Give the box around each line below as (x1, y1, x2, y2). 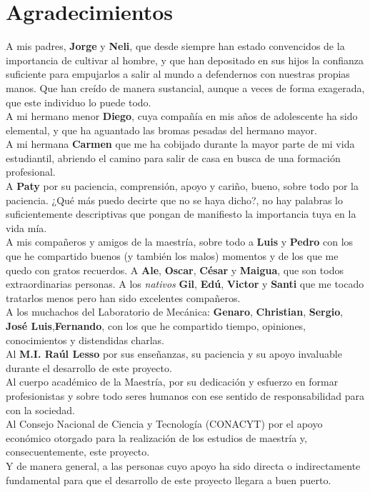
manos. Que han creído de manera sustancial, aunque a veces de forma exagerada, (6, 80, 365, 95)
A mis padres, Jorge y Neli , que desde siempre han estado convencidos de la (6, 39, 345, 54)
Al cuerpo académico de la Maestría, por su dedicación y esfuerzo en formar (6, 374, 339, 389)
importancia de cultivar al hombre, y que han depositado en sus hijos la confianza (6, 52, 364, 67)
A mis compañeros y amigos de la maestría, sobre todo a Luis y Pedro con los (6, 234, 354, 249)
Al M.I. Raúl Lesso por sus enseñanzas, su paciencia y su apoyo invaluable (6, 346, 342, 361)
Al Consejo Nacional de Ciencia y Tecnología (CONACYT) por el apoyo (6, 416, 323, 431)
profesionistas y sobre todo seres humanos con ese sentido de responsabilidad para (6, 388, 364, 403)
